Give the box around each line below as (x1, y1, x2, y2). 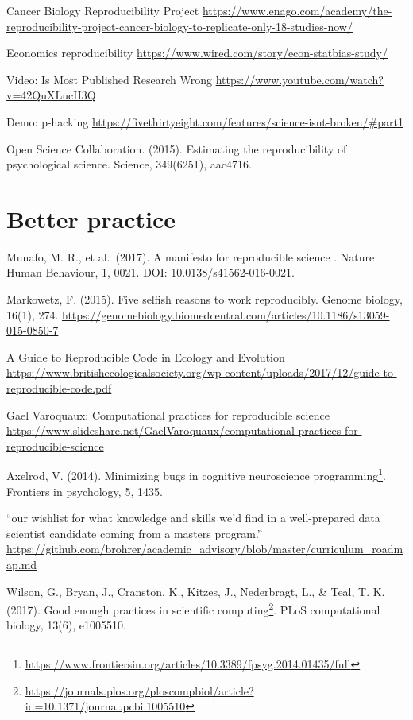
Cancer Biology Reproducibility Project (6, 2, 199, 18)
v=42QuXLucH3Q (6, 87, 96, 103)
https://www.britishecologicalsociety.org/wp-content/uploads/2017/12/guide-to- (6, 364, 397, 381)
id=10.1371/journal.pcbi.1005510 (25, 698, 186, 714)
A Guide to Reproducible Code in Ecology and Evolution (6, 348, 285, 365)
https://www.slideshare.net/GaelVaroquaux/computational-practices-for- (6, 422, 362, 439)
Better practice (6, 202, 176, 234)
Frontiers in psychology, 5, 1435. (6, 482, 163, 499)
